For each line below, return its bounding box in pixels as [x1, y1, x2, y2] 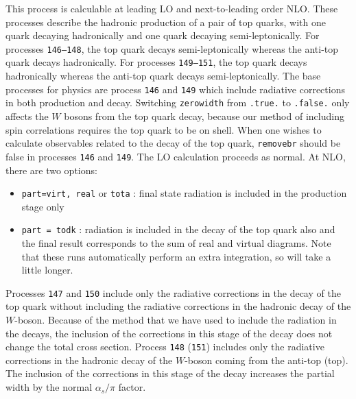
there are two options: [5, 162, 97, 177]
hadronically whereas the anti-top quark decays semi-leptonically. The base [5, 69, 321, 83]
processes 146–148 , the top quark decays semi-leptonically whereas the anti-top [5, 41, 339, 56]
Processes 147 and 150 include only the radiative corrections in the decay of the [5, 285, 341, 300]
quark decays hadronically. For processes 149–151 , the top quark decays [5, 55, 307, 69]
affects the [5, 109, 49, 123]
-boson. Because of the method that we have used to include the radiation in [14, 313, 337, 327]
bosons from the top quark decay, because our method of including [64, 109, 344, 123]
